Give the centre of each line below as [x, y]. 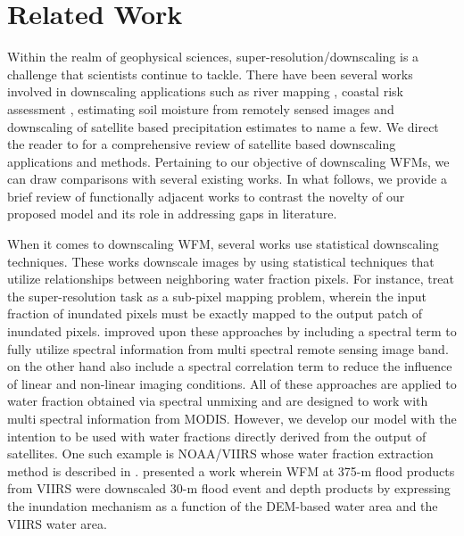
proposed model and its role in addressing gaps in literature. [172, 214]
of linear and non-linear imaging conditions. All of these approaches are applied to [232, 383]
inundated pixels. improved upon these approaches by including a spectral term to [232, 331]
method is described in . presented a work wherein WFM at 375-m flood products [231, 470]
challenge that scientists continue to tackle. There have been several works [210, 74]
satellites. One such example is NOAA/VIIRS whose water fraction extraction [220, 454]
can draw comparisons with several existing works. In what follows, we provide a [227, 179]
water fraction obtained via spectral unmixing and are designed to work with [218, 401]
